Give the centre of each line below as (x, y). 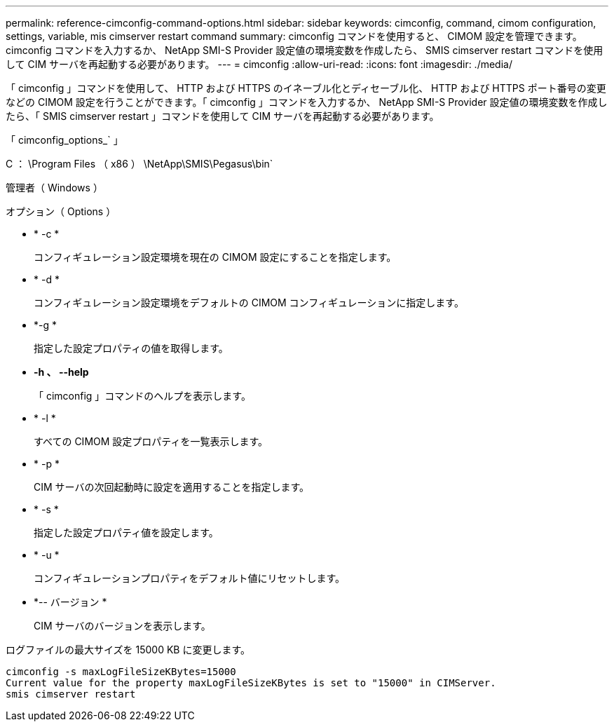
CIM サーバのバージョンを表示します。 (122, 626)
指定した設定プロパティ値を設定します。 (126, 532)
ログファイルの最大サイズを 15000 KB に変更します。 (128, 650)
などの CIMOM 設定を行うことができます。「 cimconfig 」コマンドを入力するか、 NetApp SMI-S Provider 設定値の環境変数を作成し (307, 102)
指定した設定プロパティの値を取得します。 (131, 348)
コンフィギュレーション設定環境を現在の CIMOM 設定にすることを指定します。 (215, 257)
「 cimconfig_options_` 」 (64, 140)
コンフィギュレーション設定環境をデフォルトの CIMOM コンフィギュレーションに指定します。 (249, 303)
